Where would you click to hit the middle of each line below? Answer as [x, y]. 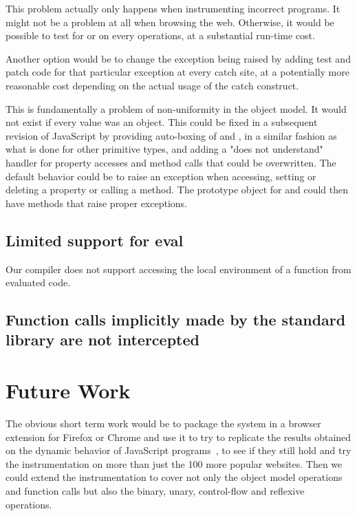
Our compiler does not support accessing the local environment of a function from [178, 269]
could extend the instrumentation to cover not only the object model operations [174, 477]
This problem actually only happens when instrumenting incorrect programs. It [173, 8]
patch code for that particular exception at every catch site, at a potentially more [177, 72]
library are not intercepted [102, 340]
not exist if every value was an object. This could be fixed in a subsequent [162, 122]
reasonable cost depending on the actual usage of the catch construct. [152, 85]
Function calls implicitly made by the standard [176, 320]
